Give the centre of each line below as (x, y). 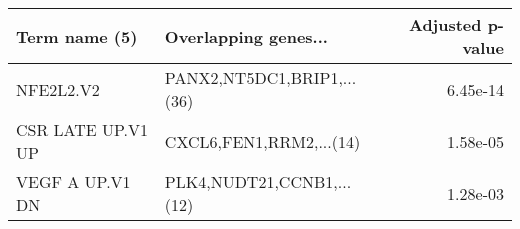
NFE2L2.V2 (58, 89)
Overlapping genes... (246, 36)
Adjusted (445, 24)
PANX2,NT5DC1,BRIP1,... (260, 77)
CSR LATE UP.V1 (82, 129)
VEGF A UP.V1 (73, 181)
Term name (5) (77, 36)
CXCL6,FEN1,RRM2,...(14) (262, 141)
